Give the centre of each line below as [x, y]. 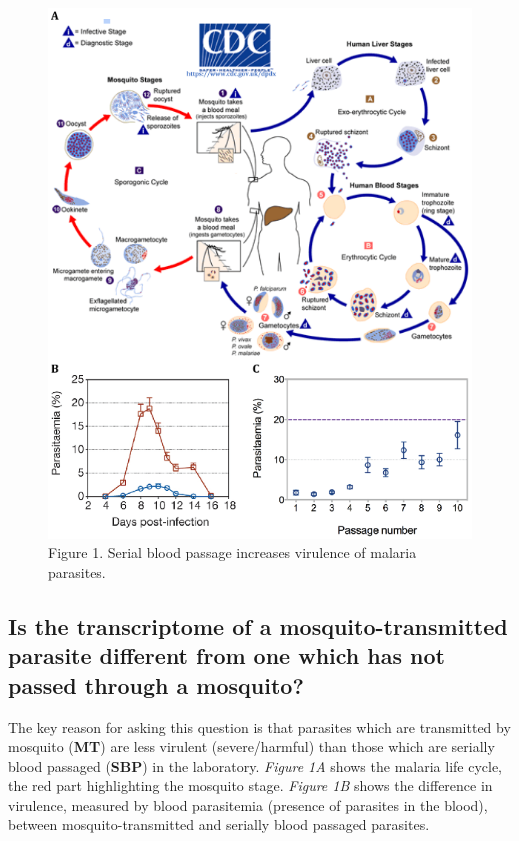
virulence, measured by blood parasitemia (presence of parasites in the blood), [248, 804]
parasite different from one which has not [226, 655]
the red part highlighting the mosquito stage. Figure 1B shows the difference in [250, 785]
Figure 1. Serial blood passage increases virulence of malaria [232, 552]
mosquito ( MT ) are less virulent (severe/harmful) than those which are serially [251, 746]
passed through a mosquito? [156, 684]
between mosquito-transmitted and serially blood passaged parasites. [219, 824]
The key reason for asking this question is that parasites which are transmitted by [259, 726]
